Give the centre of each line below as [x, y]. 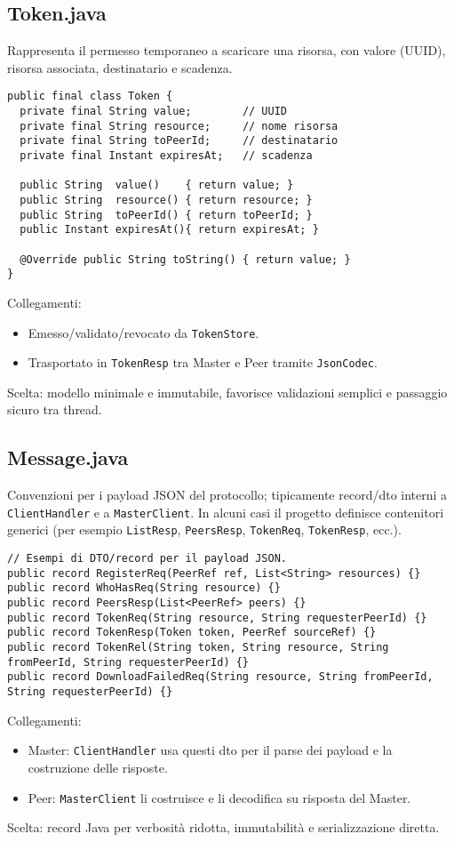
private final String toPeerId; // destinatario [179, 141]
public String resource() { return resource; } [166, 200]
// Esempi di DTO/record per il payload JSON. [147, 559]
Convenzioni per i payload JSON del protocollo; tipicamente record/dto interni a [227, 495]
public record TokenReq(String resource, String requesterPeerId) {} [217, 617]
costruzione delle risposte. [98, 767]
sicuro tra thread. [55, 409]
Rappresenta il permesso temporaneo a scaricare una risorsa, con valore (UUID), [227, 50]
